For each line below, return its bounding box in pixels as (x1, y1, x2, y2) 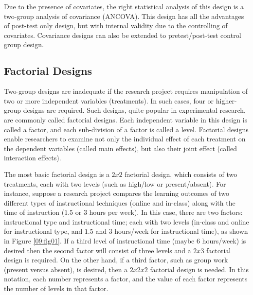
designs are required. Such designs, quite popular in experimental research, (23, 105, 246, 115)
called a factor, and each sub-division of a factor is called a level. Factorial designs (4, 124, 249, 134)
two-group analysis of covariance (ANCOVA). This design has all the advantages (4, 11, 244, 21)
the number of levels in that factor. (4, 283, 108, 294)
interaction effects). (4, 153, 61, 163)
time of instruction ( (4, 207, 65, 217)
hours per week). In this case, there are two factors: (89, 207, 243, 217)
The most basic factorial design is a (4, 169, 109, 179)
